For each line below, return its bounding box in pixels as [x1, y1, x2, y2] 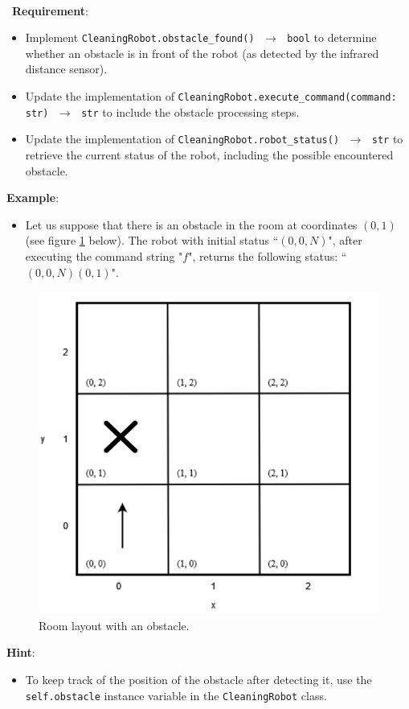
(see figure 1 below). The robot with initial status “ [25, 232, 279, 249]
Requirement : [12, 2, 88, 19]
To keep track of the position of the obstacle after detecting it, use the [25, 671, 372, 688]
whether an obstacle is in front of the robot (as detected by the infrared [25, 44, 379, 61]
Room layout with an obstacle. [39, 616, 190, 633]
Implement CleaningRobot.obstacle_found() [25, 29, 255, 46]
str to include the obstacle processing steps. [81, 103, 300, 120]
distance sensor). [25, 60, 108, 77]
